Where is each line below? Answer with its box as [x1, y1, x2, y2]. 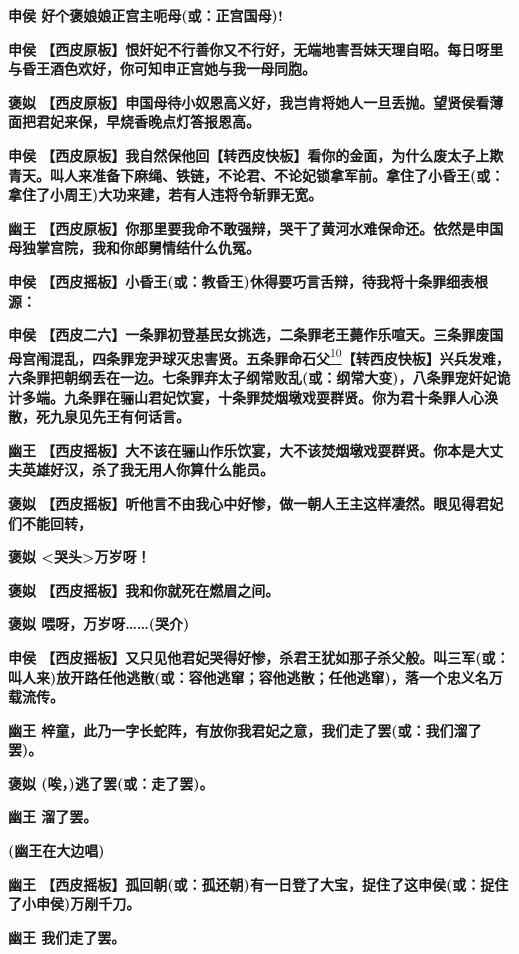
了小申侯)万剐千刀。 [8, 893, 141, 914]
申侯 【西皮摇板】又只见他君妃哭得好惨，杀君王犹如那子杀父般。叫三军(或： [8, 646, 510, 667]
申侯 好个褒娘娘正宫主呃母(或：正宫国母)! [8, 5, 283, 25]
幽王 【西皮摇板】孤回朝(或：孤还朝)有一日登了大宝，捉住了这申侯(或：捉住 [8, 873, 509, 894]
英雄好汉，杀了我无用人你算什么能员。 [21, 459, 274, 480]
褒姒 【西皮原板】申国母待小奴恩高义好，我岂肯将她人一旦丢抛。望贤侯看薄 [8, 91, 504, 112]
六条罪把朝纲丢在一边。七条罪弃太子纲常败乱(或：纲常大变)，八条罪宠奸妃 [8, 366, 497, 387]
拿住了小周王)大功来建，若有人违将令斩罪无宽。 [8, 184, 323, 205]
